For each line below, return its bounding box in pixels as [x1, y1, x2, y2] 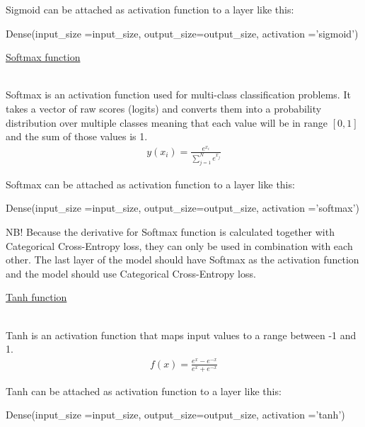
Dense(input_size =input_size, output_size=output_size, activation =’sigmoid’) [6, 25, 359, 40]
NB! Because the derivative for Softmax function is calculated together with [6, 224, 335, 239]
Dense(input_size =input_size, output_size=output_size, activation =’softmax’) [6, 200, 360, 215]
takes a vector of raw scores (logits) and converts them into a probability [6, 101, 322, 115]
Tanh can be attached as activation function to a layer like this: [6, 383, 282, 398]
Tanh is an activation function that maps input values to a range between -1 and [6, 327, 357, 342]
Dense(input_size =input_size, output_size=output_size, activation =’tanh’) [6, 407, 345, 422]
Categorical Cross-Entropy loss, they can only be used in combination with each [6, 238, 353, 253]
